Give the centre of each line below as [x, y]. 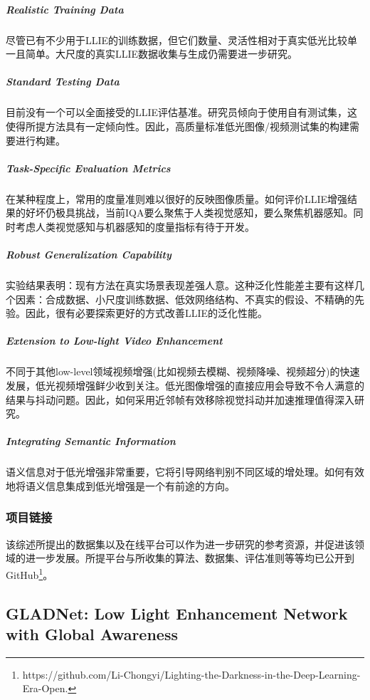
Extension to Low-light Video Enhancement [114, 341]
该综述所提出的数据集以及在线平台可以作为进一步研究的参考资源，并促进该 [180, 544]
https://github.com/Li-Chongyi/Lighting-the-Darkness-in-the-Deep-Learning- [191, 674]
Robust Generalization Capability [89, 255]
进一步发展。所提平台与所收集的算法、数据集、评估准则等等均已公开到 [190, 558]
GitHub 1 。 [30, 573]
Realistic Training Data [65, 9]
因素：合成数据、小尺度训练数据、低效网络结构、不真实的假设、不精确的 [185, 299]
